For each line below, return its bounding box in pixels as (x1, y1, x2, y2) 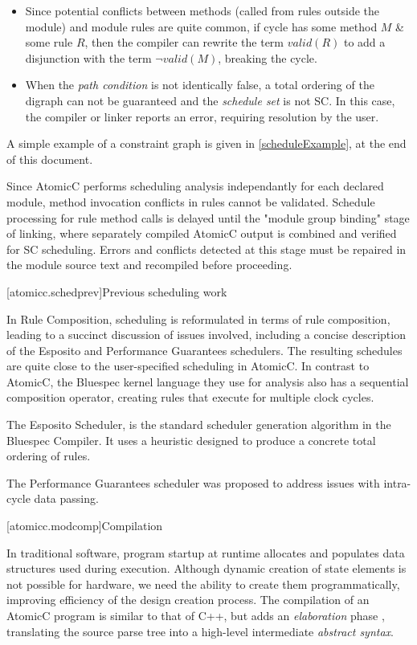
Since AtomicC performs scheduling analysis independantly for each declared (6, 178, 384, 194)
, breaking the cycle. (218, 49, 317, 66)
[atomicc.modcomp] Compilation (6, 517, 163, 534)
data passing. (34, 490, 99, 507)
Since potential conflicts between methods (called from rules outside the (25, 2, 379, 18)
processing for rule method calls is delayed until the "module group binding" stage (6, 209, 410, 226)
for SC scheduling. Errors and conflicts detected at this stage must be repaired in (6, 240, 407, 257)
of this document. (6, 150, 93, 167)
